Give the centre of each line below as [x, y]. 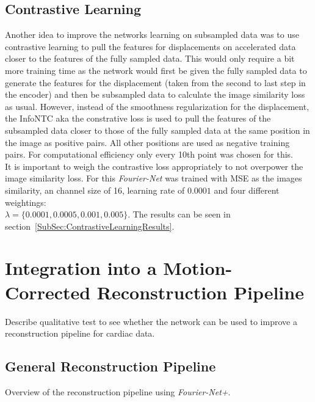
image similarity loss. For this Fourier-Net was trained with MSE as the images [154, 178]
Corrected [48, 292]
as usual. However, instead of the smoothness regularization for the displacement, [157, 106]
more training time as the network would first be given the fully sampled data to [156, 70]
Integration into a [81, 268]
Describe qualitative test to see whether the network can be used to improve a [151, 321]
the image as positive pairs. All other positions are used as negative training [147, 142]
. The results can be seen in [179, 214]
